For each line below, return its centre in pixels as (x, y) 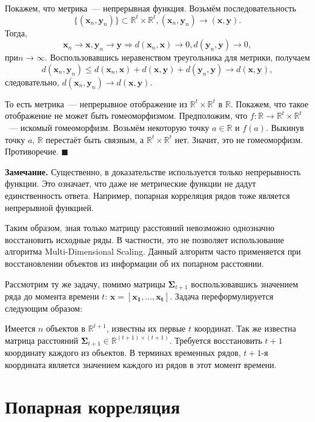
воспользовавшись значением (245, 283)
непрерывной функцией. (49, 207)
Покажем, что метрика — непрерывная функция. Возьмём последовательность (151, 8)
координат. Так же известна (245, 328)
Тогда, (16, 32)
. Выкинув (285, 127)
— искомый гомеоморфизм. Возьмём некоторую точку (109, 127)
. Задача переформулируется (222, 296)
